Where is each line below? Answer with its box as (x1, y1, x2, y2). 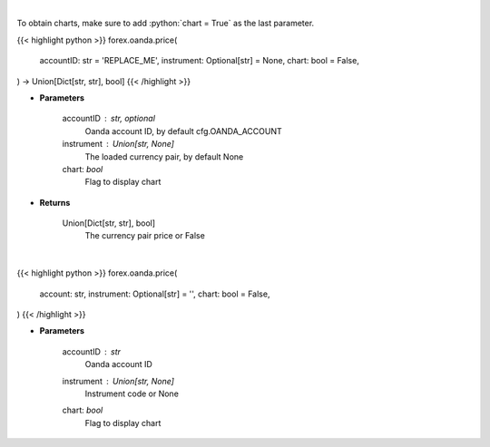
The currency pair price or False (84, 230, 206, 241)
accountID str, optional (62, 113, 156, 124)
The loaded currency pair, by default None (84, 151, 244, 162)
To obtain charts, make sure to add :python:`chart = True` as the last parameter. (16, 18, 315, 29)
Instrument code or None (84, 388, 179, 399)
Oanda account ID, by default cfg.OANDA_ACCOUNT (84, 125, 283, 136)
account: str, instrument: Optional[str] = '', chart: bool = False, (39, 288, 270, 299)
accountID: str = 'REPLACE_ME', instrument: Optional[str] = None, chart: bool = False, (39, 55, 360, 66)
